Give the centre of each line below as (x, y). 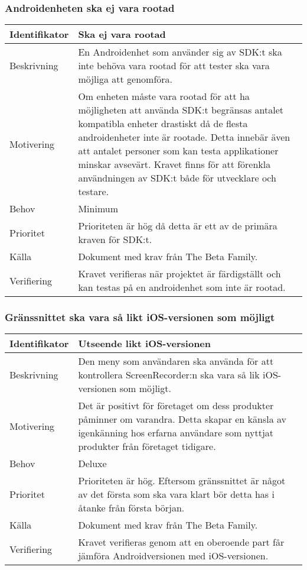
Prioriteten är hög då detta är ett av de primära (178, 226)
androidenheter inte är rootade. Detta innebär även (184, 137)
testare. (94, 192)
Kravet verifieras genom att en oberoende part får (181, 542)
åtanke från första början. (131, 508)
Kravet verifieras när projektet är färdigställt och (179, 274)
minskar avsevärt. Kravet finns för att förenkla (174, 164)
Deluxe (92, 464)
